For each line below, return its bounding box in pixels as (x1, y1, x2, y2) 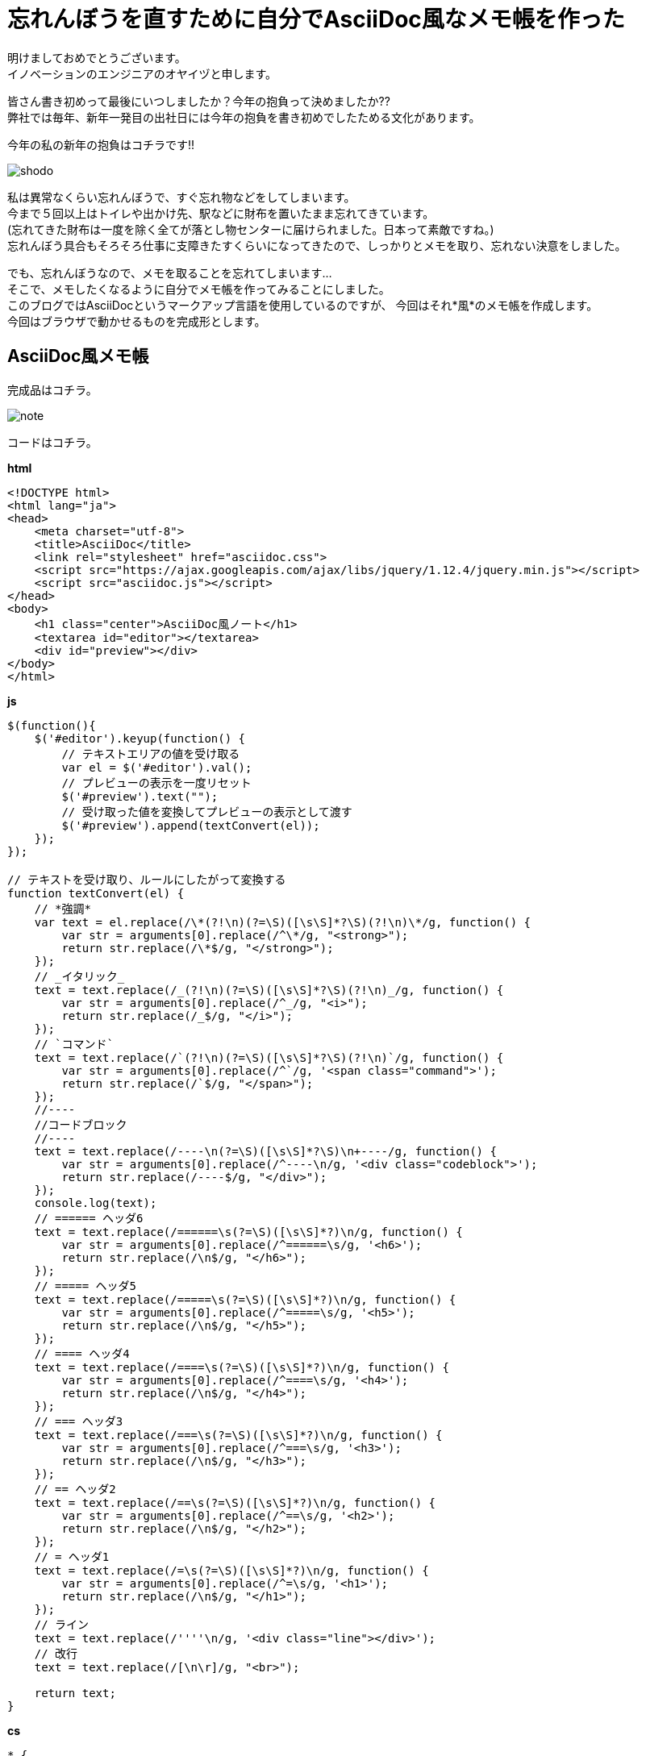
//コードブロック (34, 1117, 127, 1131)
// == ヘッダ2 (34, 1482, 116, 1496)
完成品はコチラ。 (7, 382, 98, 397)
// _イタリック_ (34, 969, 125, 983)
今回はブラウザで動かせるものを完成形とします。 (7, 314, 266, 328)
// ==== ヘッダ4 (34, 1346, 130, 1360)
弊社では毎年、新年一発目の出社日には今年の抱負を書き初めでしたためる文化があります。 (7, 110, 481, 124)
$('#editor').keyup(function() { (34, 731, 246, 745)
